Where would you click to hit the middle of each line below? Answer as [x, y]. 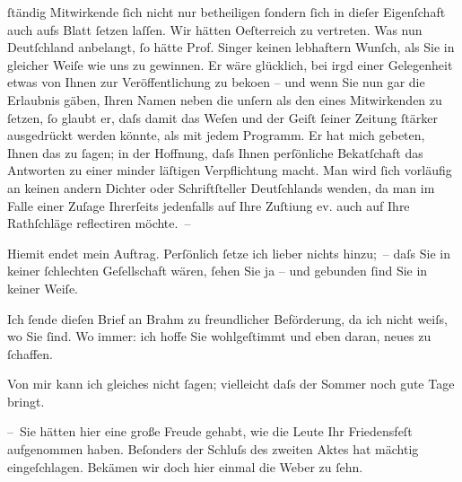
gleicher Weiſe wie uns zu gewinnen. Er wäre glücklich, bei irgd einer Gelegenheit [230, 64]
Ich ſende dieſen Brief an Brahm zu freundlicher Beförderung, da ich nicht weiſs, [227, 318]
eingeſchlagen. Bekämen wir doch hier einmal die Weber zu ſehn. [185, 466]
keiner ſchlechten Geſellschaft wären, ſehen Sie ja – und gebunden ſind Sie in [218, 271]
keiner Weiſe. [43, 288]
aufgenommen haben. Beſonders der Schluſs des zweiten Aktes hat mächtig [213, 449]
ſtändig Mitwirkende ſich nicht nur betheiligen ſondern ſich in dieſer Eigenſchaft [227, 12]
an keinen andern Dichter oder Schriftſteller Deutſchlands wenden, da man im [221, 187]
